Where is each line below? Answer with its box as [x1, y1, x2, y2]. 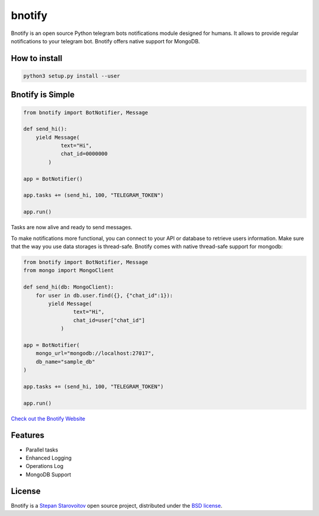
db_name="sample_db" [35, 358, 96, 365]
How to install [11, 53, 63, 63]
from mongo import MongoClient [23, 267, 115, 274]
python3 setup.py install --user [23, 72, 121, 79]
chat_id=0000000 [60, 150, 108, 157]
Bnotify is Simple [11, 89, 75, 100]
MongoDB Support [25, 471, 71, 478]
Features [11, 430, 44, 441]
